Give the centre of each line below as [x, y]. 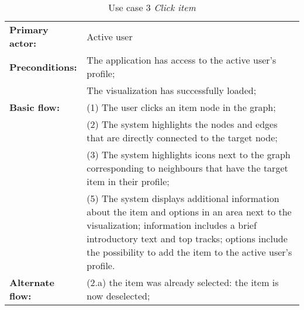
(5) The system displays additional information [183, 198]
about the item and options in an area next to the [189, 212]
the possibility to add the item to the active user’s [189, 252]
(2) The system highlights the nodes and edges [182, 124]
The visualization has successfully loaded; [172, 90]
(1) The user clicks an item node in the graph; [181, 107]
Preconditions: [43, 67]
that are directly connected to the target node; [182, 137]
